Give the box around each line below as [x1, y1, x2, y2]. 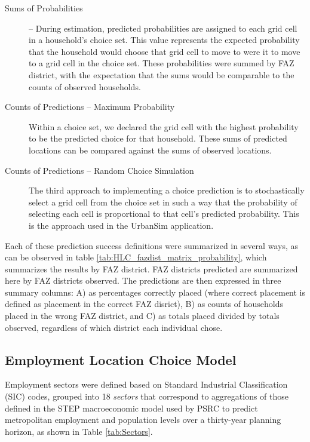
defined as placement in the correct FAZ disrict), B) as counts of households [5, 297, 284, 310]
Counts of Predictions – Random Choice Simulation [5, 164, 194, 176]
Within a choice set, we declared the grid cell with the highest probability [29, 120, 299, 133]
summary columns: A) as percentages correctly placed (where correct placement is [5, 286, 306, 298]
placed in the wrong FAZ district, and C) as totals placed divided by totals [5, 309, 280, 322]
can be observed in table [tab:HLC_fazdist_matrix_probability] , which [5, 251, 267, 263]
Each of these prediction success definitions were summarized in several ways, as [5, 239, 298, 251]
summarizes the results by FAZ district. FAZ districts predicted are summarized [5, 262, 298, 275]
